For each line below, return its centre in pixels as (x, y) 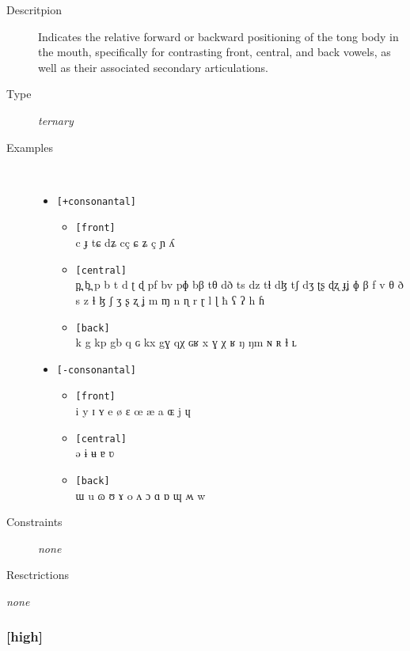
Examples (30, 147)
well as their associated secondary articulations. (153, 67)
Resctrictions (38, 575)
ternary (56, 120)
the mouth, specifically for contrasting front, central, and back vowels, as (214, 52)
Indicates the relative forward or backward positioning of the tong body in (218, 36)
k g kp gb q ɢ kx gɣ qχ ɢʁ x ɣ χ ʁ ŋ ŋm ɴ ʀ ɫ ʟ (186, 342)
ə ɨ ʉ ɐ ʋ (95, 453)
